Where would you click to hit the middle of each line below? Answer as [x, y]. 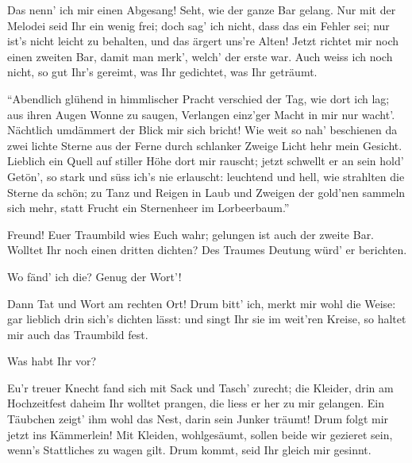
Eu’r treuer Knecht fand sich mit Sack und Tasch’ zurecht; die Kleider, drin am [200, 387]
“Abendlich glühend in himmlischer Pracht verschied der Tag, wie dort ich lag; [198, 98]
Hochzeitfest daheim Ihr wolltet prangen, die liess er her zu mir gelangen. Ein [196, 403]
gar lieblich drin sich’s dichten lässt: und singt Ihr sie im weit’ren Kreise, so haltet [207, 319]
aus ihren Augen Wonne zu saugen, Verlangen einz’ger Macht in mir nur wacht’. [201, 114]
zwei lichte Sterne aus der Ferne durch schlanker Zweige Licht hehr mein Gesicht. [205, 145]
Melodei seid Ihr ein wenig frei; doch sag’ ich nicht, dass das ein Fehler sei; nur [198, 25]
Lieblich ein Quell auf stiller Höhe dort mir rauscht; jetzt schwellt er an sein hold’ [206, 161]
